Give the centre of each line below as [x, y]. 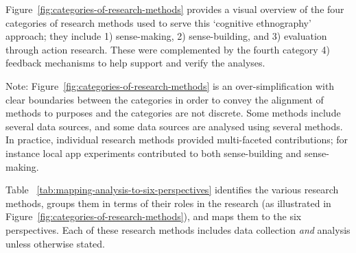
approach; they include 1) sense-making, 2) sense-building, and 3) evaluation [166, 36]
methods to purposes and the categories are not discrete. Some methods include [173, 113]
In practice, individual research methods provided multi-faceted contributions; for [177, 140]
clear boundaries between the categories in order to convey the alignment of [165, 99]
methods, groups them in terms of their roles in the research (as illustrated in [168, 203]
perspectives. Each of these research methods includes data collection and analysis [178, 229]
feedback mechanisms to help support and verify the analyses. [135, 63]
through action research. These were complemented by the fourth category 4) [168, 49]
